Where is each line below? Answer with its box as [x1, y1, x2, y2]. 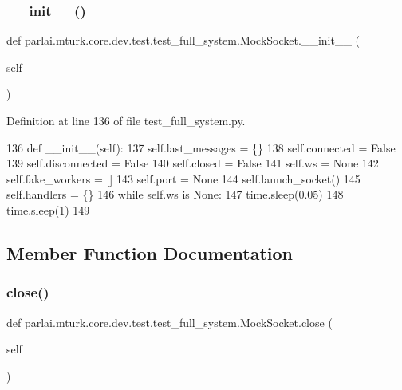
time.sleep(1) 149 [6, 201, 90, 218]
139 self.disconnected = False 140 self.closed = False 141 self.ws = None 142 [6, 155, 379, 171]
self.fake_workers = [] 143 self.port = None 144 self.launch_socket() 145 [6, 170, 361, 187]
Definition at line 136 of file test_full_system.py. [6, 112, 246, 128]
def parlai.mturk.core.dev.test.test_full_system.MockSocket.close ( [6, 313, 333, 330]
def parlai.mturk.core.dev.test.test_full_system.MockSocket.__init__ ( [6, 32, 361, 49]
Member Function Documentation [6, 240, 294, 265]
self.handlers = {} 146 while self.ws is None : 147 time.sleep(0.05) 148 [6, 186, 344, 203]
